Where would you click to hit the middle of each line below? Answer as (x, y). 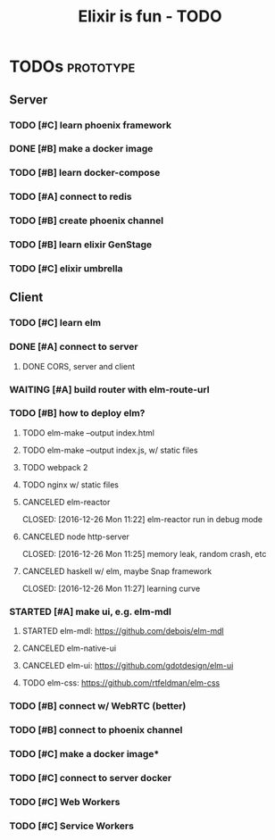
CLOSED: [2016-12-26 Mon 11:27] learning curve (111, 588)
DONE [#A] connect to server (74, 347)
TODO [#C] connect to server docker (91, 778)
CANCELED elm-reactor (66, 502)
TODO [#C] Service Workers (71, 826)
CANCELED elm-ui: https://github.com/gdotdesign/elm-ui (128, 666)
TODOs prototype (72, 67)
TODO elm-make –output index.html (88, 432)
